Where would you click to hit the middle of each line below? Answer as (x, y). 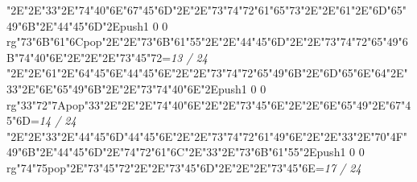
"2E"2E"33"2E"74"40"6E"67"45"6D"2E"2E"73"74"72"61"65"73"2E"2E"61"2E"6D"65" (207, 10)
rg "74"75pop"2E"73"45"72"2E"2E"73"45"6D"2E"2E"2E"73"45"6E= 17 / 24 (184, 167)
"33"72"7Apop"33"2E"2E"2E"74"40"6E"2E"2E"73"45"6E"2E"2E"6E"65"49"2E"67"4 (214, 104)
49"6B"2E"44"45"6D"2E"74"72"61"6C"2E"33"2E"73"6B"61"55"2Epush (173, 152)
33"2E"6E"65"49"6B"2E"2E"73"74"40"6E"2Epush (124, 88)
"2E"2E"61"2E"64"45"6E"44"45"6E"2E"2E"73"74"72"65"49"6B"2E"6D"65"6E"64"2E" (207, 73)
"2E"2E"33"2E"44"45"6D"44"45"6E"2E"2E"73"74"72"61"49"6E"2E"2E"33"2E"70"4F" (207, 136)
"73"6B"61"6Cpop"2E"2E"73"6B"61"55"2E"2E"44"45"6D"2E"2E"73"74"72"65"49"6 (212, 41)
